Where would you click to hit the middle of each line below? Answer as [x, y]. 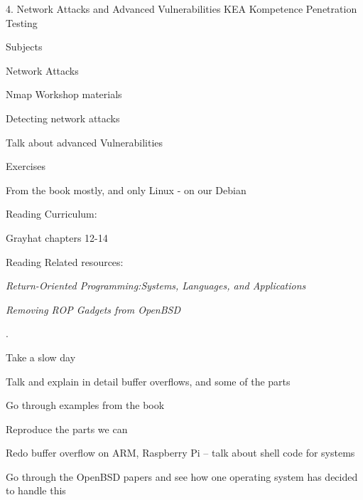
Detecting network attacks [63, 118]
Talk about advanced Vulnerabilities [85, 142]
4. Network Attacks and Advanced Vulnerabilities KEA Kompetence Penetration [181, 9]
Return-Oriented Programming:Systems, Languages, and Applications [156, 286]
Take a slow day [41, 357]
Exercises [26, 166]
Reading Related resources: [65, 261]
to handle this [36, 490]
